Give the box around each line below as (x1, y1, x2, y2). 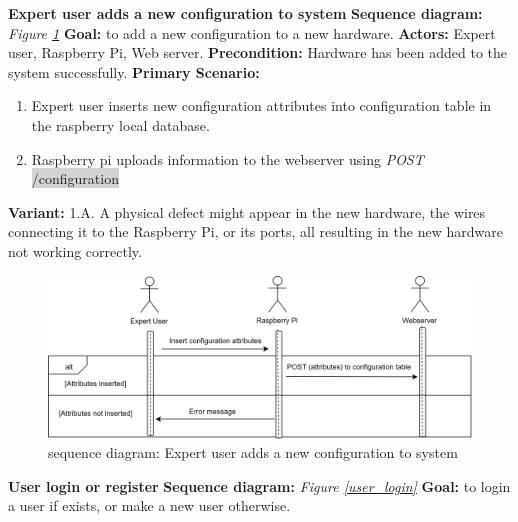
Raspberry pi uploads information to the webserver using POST (31, 148, 424, 169)
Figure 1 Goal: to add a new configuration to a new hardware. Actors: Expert (8, 22, 496, 43)
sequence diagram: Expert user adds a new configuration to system (48, 442, 458, 463)
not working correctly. (8, 240, 142, 261)
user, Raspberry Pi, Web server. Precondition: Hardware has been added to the (8, 42, 508, 63)
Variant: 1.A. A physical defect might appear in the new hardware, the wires (8, 201, 486, 222)
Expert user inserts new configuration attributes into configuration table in (31, 95, 492, 116)
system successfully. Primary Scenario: (8, 61, 260, 82)
